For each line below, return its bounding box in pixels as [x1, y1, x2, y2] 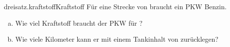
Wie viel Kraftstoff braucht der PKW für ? [15, 17, 143, 28]
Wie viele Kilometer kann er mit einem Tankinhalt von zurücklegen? [15, 34, 218, 44]
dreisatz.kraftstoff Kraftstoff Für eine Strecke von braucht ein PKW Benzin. [4, 1, 227, 11]
